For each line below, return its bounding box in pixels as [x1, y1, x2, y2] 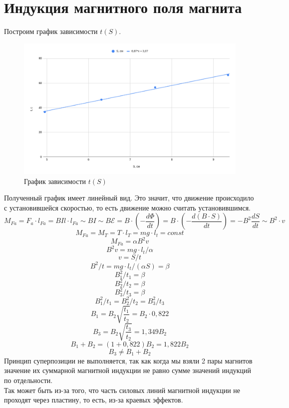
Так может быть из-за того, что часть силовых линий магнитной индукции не [4, 384, 241, 395]
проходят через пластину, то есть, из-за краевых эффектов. [4, 394, 183, 405]
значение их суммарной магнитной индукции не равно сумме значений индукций [4, 365, 252, 375]
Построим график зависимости [4, 26, 98, 36]
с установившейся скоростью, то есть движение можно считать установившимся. [4, 202, 251, 212]
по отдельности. [4, 375, 53, 385]
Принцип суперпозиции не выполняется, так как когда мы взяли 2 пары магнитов [4, 355, 253, 365]
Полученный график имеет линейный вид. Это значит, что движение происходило [4, 192, 254, 203]
